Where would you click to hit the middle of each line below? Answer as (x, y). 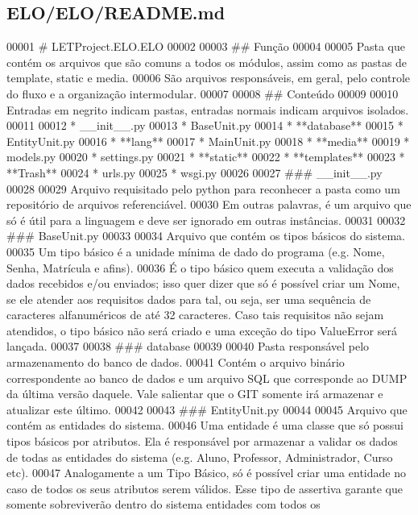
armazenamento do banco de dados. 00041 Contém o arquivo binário (176, 362)
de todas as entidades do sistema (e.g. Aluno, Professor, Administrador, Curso (200, 457)
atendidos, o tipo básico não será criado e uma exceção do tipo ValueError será (202, 330)
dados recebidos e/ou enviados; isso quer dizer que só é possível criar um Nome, (203, 283)
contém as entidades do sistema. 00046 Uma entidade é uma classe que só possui (205, 425)
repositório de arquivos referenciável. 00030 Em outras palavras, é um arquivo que (209, 204)
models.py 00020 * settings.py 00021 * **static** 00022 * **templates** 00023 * (206, 157)
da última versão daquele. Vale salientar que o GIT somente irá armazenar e (195, 394)
